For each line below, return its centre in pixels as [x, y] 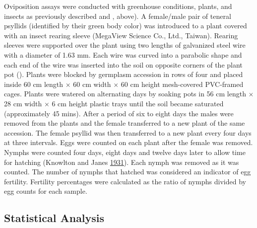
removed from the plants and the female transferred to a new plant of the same [125, 123]
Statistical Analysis [54, 218]
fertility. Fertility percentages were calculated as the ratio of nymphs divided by [125, 181]
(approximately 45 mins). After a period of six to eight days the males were [119, 113]
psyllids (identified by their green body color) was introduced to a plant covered [126, 26]
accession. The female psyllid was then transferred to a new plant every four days [128, 132]
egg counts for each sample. [46, 191]
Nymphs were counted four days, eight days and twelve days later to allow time [125, 152]
